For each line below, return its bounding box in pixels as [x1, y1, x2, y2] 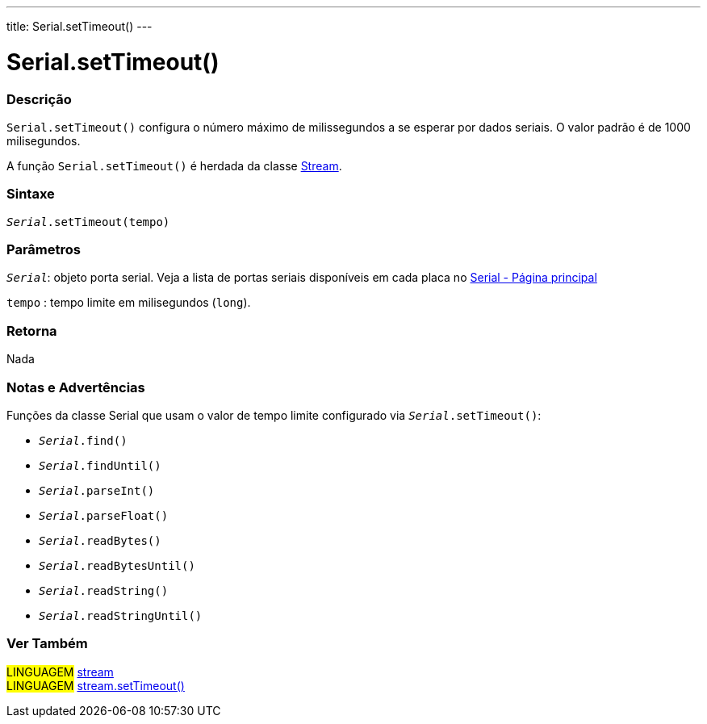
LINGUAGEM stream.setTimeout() [6, 678, 185, 693]
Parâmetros [6, 241, 81, 257]
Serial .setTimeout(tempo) [6, 215, 170, 228]
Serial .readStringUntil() [39, 609, 203, 622]
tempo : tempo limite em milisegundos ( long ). [6, 295, 251, 310]
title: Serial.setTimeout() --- [6, 19, 153, 33]
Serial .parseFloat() [39, 508, 169, 522]
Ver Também [6, 635, 88, 652]
